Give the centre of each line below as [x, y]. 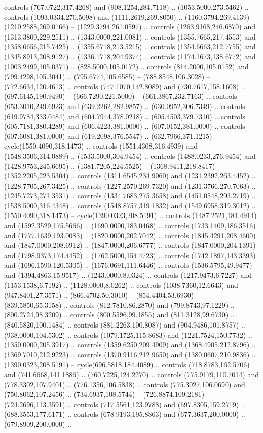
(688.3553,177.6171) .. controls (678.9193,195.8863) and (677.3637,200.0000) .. [125, 414]
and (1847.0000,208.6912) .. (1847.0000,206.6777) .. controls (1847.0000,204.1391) [130, 245]
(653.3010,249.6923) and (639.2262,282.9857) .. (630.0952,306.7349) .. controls [125, 106]
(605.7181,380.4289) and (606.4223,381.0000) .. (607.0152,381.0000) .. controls [125, 126]
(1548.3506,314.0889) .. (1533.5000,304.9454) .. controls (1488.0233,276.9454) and [130, 155]
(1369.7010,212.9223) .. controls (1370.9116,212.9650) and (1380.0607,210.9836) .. [130, 354]
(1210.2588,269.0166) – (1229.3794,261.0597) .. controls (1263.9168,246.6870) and [130, 27]
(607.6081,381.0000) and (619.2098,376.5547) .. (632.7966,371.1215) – [111, 136]
